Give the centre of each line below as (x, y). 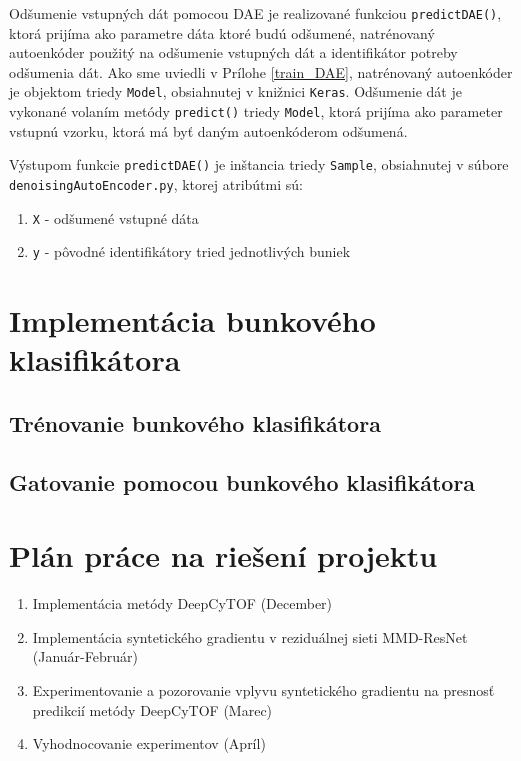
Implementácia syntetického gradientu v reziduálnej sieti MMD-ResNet (250, 636)
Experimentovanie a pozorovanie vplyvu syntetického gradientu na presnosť (263, 690)
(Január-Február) (85, 656)
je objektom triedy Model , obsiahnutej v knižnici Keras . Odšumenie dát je (235, 91)
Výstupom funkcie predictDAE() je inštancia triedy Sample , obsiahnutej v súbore (259, 164)
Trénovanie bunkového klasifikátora (195, 422)
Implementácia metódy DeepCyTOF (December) (182, 603)
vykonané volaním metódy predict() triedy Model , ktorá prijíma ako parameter (256, 111)
